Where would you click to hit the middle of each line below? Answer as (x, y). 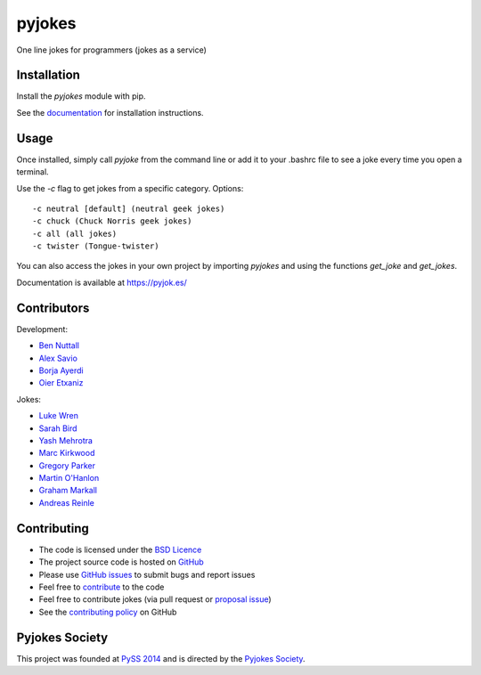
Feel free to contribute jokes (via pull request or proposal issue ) (155, 599)
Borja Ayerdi (61, 370)
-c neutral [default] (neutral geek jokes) (129, 208)
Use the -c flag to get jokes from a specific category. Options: (130, 188)
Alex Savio (58, 358)
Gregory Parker (67, 465)
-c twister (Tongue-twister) (96, 246)
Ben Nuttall (59, 346)
